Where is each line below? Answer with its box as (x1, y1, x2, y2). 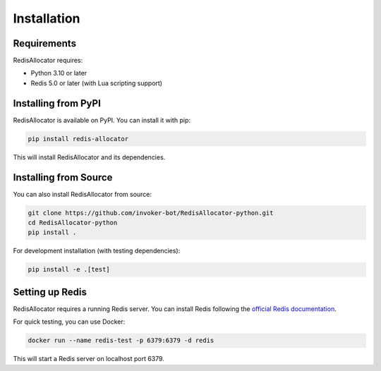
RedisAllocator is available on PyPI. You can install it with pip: (13, 116, 190, 124)
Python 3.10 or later (30, 69, 87, 78)
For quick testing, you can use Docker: (13, 317, 126, 326)
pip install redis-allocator (28, 135, 129, 142)
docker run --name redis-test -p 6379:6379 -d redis (28, 336, 214, 345)
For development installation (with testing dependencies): (13, 247, 181, 255)
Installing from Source (13, 171, 113, 183)
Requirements (13, 37, 77, 49)
